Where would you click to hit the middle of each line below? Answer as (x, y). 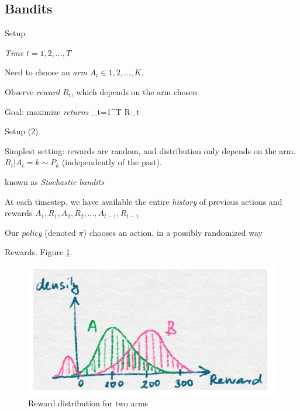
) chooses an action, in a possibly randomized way (173, 232)
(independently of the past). (112, 162)
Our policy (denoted (40, 232)
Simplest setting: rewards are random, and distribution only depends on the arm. (150, 150)
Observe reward (32, 91)
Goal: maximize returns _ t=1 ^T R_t (72, 111)
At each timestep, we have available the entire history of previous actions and (144, 201)
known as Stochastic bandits (54, 181)
